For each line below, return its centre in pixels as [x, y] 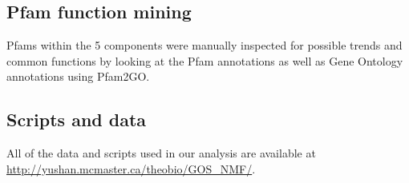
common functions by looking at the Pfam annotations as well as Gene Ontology [205, 60]
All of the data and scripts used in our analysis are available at [161, 153]
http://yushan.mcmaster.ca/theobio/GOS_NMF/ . [131, 168]
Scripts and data [77, 119]
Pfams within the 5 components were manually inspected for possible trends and [204, 45]
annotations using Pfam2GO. [78, 76]
